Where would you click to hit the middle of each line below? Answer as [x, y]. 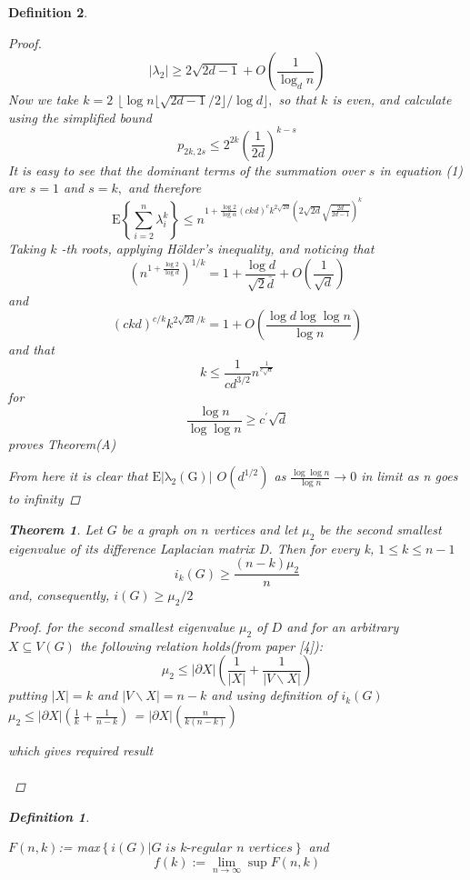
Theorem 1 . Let [55, 530]
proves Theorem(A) [62, 443]
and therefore [165, 188]
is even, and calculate [392, 100]
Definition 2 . [48, 12]
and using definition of [274, 695]
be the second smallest [380, 530]
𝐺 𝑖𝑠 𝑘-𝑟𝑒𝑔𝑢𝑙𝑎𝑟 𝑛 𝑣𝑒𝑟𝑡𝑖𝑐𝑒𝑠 [222, 849]
